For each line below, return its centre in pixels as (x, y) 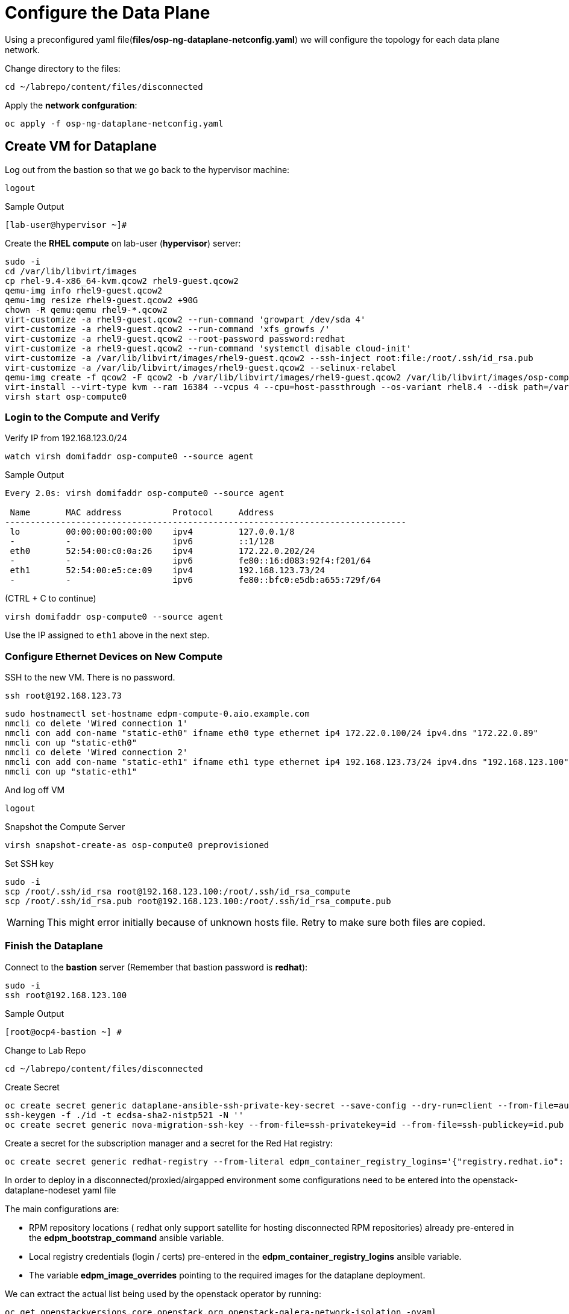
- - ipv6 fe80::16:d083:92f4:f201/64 (190, 561)
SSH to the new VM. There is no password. (90, 677)
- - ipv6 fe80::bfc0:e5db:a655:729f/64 (195, 580)
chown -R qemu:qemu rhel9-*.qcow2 (86, 310)
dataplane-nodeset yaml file (61, 1190)
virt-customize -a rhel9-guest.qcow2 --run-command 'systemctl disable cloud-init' (208, 348)
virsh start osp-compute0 (66, 396)
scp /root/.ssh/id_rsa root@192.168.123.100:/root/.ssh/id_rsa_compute (178, 892)
